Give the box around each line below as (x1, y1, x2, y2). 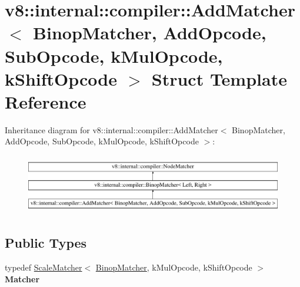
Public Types (5, 234, 87, 252)
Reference (5, 89, 86, 113)
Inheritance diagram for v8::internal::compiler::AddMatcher (5, 123, 218, 136)
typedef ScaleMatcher (5, 261, 82, 273)
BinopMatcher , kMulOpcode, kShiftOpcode (95, 261, 252, 273)
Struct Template (151, 66, 287, 90)
